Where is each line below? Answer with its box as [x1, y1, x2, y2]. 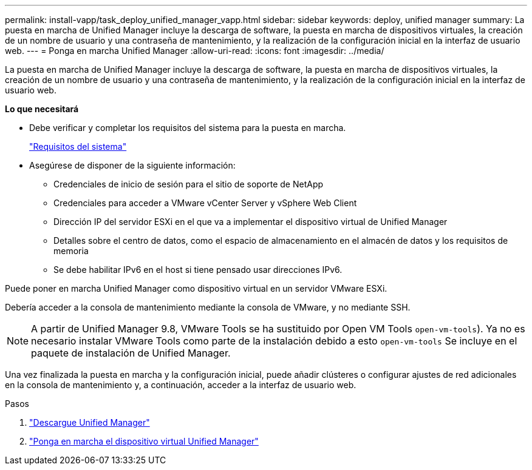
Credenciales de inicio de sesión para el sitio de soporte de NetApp [53, 179, 324, 189]
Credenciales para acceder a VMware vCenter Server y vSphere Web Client [53, 198, 357, 208]
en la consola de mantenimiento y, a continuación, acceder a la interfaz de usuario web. [5, 380, 356, 390]
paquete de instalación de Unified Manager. [31, 347, 231, 359]
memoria [53, 246, 89, 256]
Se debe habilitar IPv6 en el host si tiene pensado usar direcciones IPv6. [53, 264, 343, 275]
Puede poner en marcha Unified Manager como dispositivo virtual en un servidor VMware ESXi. [5, 283, 387, 294]
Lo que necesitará [5, 104, 79, 114]
